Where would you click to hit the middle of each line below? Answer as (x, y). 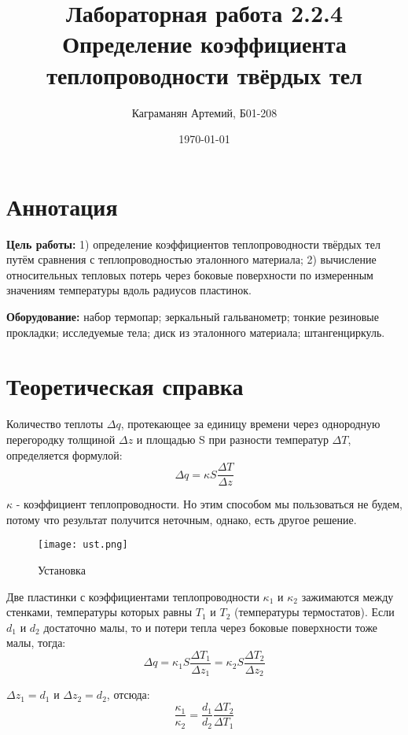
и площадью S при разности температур (232, 439)
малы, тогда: (36, 643)
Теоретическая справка (125, 386)
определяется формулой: (64, 454)
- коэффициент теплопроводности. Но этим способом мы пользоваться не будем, (209, 504)
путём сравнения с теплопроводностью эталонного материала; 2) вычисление (191, 259)
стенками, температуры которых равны (99, 612)
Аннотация (62, 206)
